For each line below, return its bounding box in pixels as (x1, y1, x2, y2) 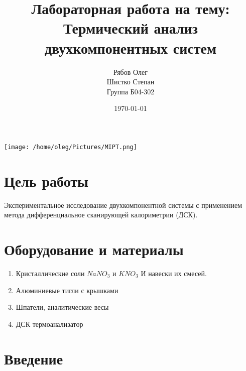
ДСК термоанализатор (16, 318, 83, 329)
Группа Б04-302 (106, 86, 155, 96)
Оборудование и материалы (4, 239, 184, 260)
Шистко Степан (106, 76, 155, 87)
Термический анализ (63, 18, 198, 38)
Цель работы (4, 170, 88, 191)
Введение (4, 348, 63, 368)
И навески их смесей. (141, 268, 207, 278)
